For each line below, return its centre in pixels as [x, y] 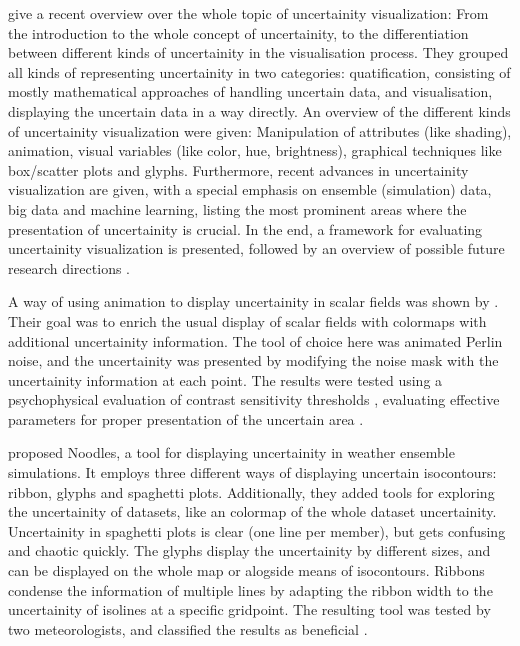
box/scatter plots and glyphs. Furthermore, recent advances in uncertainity [238, 169]
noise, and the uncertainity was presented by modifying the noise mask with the [253, 360]
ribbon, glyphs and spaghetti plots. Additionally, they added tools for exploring [251, 491]
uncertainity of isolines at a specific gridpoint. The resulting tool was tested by [249, 609]
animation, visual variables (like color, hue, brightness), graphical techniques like [255, 150]
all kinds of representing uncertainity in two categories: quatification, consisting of [259, 71]
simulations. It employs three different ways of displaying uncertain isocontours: [252, 472]
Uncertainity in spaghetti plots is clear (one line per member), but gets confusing [257, 530]
